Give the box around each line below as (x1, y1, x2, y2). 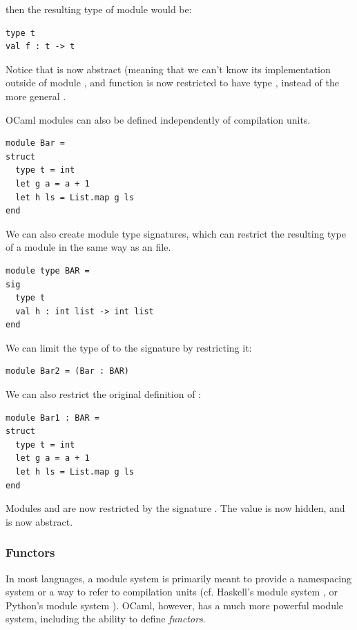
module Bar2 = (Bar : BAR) (6, 366, 129, 376)
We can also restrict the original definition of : (6, 387, 202, 401)
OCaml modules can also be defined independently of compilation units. (6, 112, 311, 126)
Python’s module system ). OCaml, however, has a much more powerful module (6, 598, 344, 612)
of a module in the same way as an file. (6, 240, 171, 254)
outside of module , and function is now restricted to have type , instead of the (6, 75, 339, 90)
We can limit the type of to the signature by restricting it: (6, 340, 252, 354)
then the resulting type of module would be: (6, 2, 192, 16)
